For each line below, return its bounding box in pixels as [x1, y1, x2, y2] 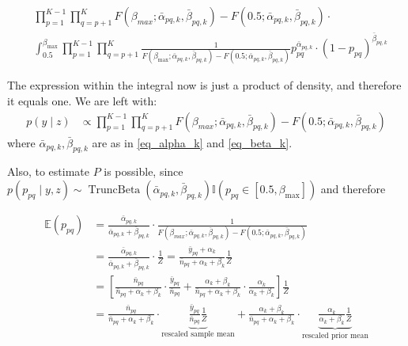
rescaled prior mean [301, 332, 368, 340]
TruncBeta [88, 184, 141, 196]
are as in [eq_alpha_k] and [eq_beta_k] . [92, 134, 293, 150]
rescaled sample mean [161, 330, 235, 339]
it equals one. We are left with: [7, 93, 157, 109]
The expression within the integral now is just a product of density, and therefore [7, 77, 402, 93]
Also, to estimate [7, 163, 89, 180]
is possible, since [104, 163, 183, 180]
